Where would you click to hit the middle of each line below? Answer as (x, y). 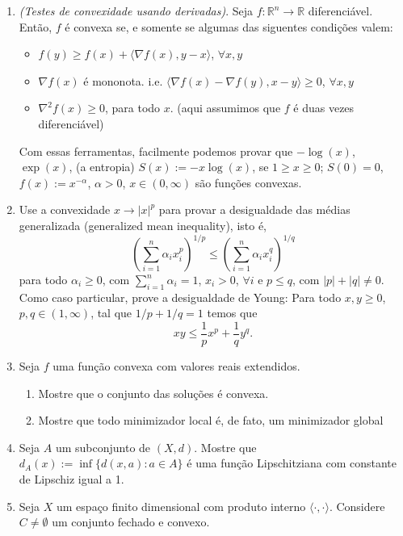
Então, (36, 26)
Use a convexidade (65, 209)
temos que (232, 313)
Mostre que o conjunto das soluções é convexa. (153, 393)
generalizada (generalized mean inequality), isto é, (143, 225)
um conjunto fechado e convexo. (131, 522)
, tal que (111, 313)
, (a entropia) (102, 167)
